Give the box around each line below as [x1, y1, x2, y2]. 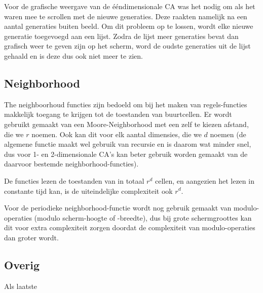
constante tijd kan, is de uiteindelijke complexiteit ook [4, 185, 173, 196]
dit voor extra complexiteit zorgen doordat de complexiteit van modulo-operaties [4, 222, 255, 233]
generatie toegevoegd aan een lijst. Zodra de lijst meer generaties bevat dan [4, 30, 239, 41]
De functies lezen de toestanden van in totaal [4, 175, 144, 186]
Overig [4, 257, 40, 272]
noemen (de [210, 129, 246, 139]
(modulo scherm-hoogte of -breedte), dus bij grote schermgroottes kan [34, 212, 252, 223]
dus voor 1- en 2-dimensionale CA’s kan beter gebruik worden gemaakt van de [4, 148, 248, 159]
